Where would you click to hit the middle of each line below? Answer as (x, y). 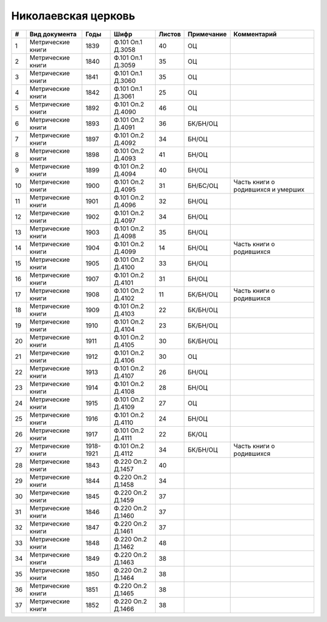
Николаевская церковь (73, 16)
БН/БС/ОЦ (203, 186)
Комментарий (255, 34)
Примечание (207, 34)
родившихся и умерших (269, 189)
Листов (170, 34)
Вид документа (53, 34)
